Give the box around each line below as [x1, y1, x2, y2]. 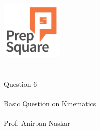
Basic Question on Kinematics [4, 98, 96, 108]
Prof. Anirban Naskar [4, 117, 70, 128]
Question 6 [4, 78, 37, 89]
